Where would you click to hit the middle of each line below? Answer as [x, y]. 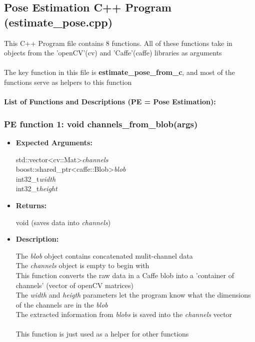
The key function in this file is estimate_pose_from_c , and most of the [119, 72]
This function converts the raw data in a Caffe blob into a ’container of [125, 275]
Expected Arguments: [54, 142]
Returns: [31, 205]
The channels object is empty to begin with [82, 265]
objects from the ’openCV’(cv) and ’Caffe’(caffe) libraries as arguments [113, 53]
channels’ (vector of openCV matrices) [74, 285]
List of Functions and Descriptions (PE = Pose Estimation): [110, 102]
